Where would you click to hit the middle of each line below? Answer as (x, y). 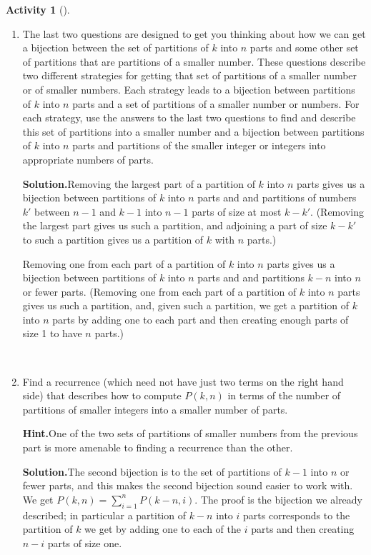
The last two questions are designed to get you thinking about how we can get (194, 33)
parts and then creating (303, 529)
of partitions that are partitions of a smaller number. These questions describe (194, 61)
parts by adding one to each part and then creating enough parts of (201, 319)
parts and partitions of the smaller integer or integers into (199, 145)
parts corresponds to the (297, 515)
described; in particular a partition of (104, 515)
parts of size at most (237, 211)
